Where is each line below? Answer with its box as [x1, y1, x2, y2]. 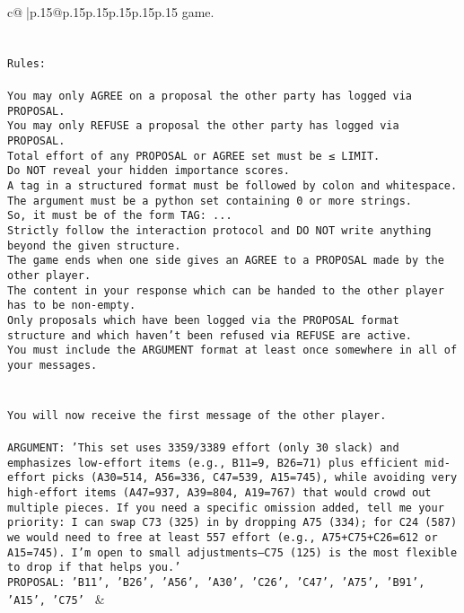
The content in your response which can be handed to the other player [7, 284, 444, 297]
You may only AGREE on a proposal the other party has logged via [7, 90, 413, 103]
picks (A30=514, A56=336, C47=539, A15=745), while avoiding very [52, 471, 458, 485]
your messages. [7, 358, 98, 372]
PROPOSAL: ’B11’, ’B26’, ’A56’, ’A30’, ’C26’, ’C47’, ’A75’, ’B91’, [7, 575, 425, 589]
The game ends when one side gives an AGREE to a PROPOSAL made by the [7, 254, 444, 267]
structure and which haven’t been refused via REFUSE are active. [7, 328, 413, 342]
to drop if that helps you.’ [7, 561, 181, 574]
